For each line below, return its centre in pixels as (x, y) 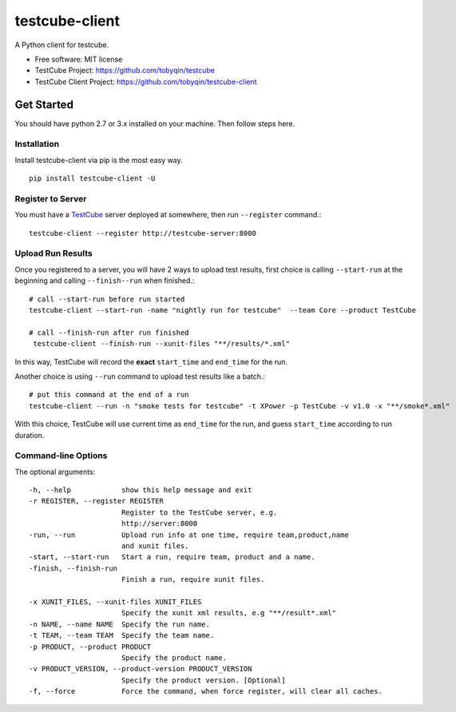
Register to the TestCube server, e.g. (199, 512)
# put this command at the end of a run (109, 395)
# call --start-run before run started (107, 299)
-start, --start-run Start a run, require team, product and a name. (172, 557)
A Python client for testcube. (62, 45)
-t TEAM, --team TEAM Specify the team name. (122, 636)
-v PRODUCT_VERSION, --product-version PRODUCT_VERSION (141, 669)
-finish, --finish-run (73, 568)
